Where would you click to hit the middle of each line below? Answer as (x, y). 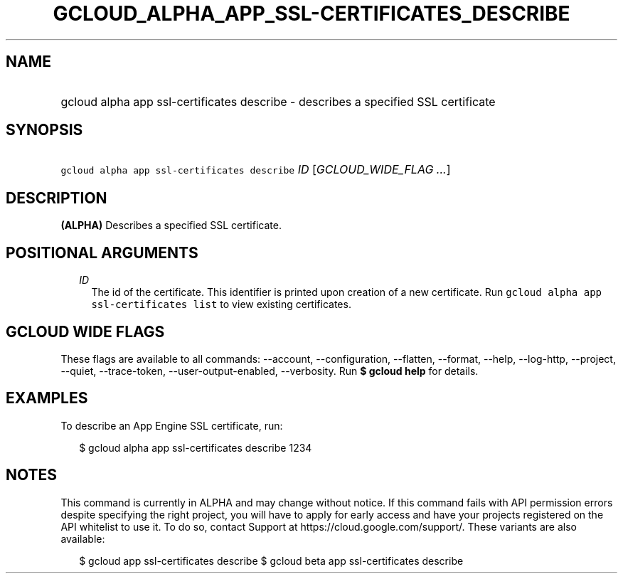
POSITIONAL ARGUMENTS (102, 253)
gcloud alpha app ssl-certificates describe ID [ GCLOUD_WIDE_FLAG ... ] (256, 170)
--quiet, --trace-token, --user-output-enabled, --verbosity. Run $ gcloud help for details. (270, 371)
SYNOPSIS (44, 130)
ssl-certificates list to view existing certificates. (221, 304)
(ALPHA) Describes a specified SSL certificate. (171, 225)
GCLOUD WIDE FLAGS (85, 331)
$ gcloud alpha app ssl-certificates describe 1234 (196, 447)
